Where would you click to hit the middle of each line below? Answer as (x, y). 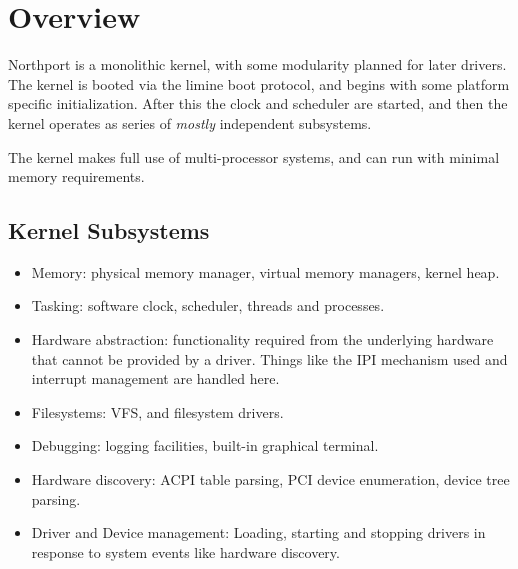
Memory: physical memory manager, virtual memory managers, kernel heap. (265, 271)
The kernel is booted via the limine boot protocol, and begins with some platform (259, 83)
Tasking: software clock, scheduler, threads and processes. (208, 305)
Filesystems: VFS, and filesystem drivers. (157, 411)
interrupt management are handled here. (155, 378)
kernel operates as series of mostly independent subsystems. (190, 122)
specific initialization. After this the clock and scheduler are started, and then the (258, 103)
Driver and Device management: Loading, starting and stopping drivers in (258, 532)
